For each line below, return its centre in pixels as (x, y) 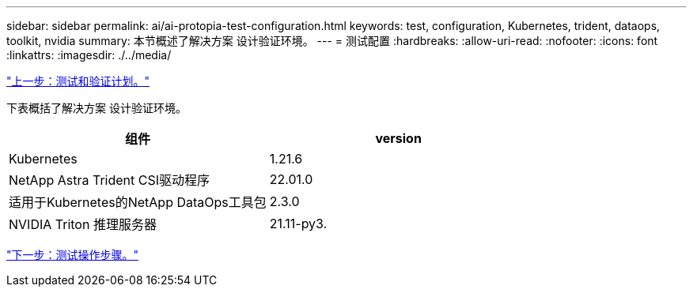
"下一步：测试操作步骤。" (73, 255)
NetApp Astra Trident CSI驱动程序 (110, 180)
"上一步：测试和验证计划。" (78, 81)
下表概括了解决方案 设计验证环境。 (97, 108)
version (398, 138)
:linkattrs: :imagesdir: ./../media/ (89, 55)
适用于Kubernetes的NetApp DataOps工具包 (138, 202)
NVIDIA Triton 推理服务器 (83, 224)
